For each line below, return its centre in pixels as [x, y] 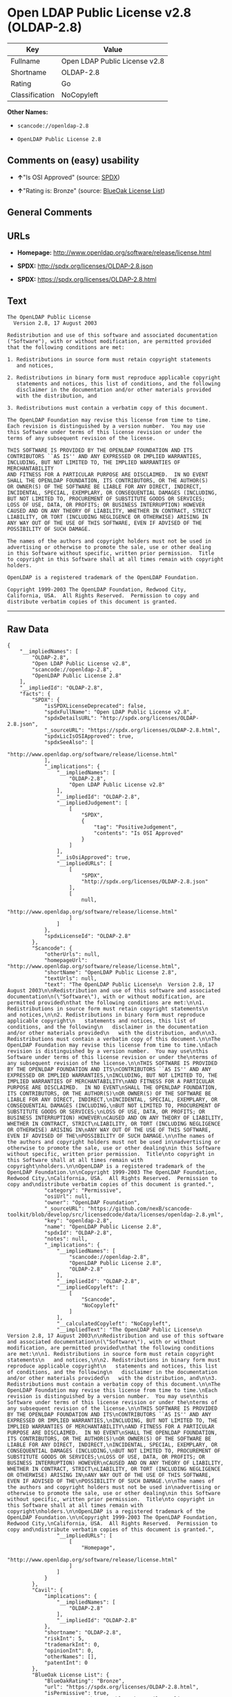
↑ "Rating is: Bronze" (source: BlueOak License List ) [91, 190]
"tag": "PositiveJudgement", [135, 827]
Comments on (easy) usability [73, 161]
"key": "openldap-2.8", [78, 1220]
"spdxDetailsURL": [70, 718]
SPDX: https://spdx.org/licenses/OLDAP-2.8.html [87, 279]
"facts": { [35, 693]
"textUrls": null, [70, 978]
